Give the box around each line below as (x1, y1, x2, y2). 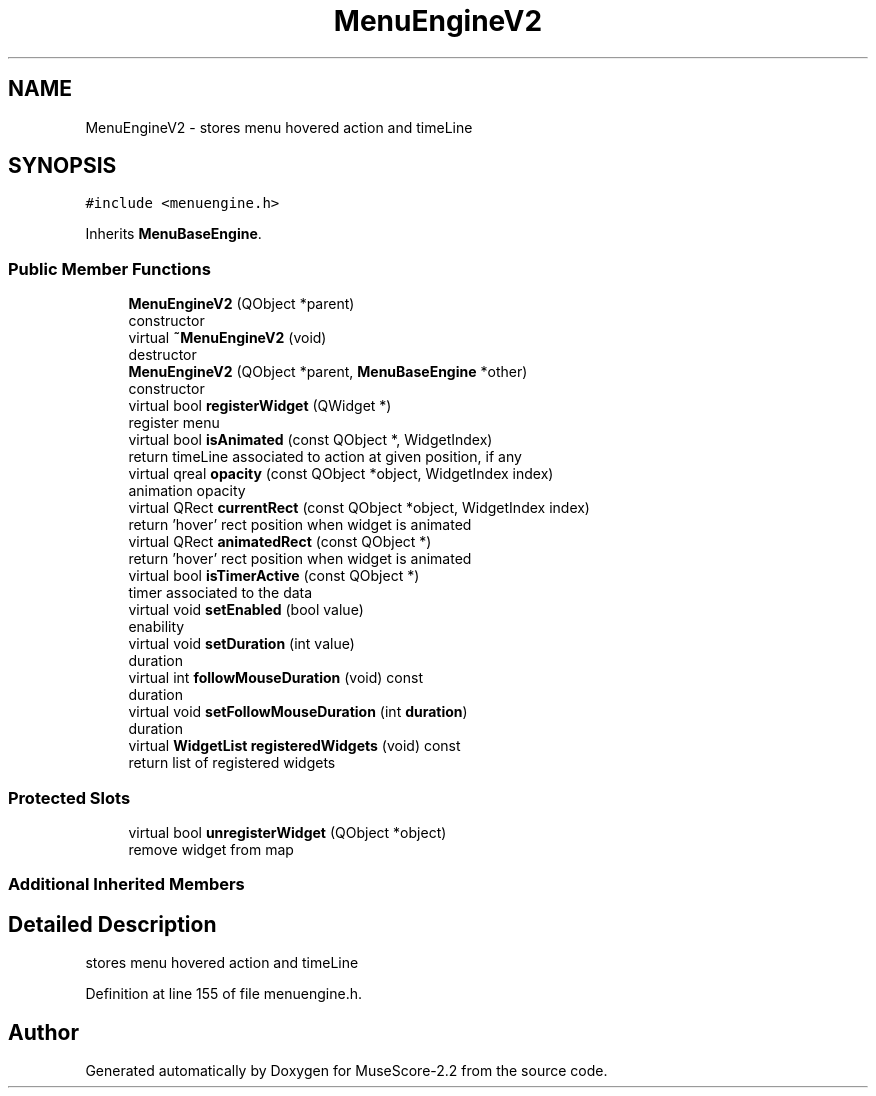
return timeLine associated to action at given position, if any (128, 448, 522, 466)
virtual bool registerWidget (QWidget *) (128, 397, 392, 415)
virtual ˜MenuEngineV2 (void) (128, 329, 327, 347)
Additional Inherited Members (8, 874, 245, 895)
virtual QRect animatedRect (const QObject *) (128, 533, 432, 551)
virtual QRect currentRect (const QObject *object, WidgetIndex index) (128, 499, 590, 517)
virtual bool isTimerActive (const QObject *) (128, 567, 420, 585)
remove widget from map (128, 840, 294, 858)
